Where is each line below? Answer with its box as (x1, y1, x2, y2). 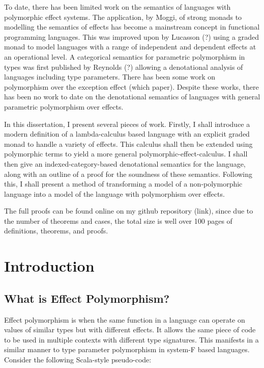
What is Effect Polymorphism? (4, 290, 170, 306)
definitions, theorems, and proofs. (4, 225, 108, 236)
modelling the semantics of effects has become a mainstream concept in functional (4, 21, 260, 32)
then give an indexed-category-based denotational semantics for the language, (4, 158, 246, 169)
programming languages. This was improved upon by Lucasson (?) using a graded (4, 31, 259, 42)
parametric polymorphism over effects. (4, 101, 124, 112)
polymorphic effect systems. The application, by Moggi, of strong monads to (4, 11, 242, 22)
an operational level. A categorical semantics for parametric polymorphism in (4, 51, 245, 62)
